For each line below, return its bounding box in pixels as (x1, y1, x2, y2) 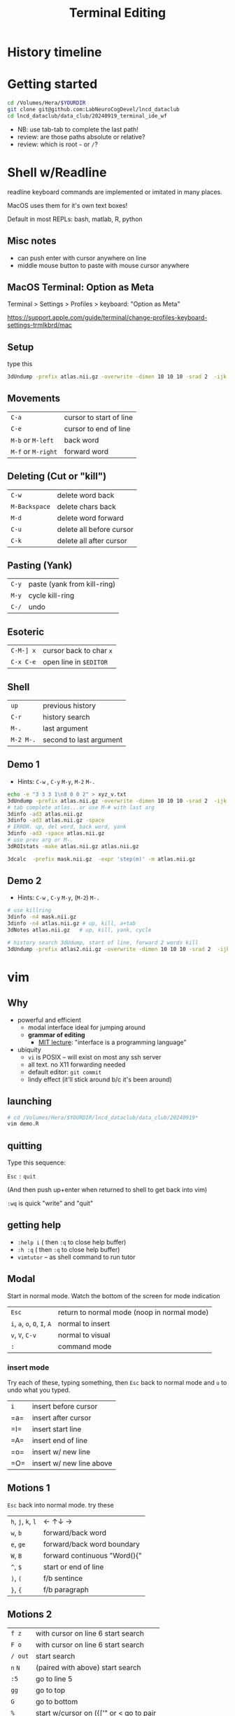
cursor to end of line (64, 423, 131, 433)
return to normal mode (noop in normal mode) (58, 1307, 209, 1317)
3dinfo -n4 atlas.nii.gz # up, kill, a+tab (7, 920, 136, 927)
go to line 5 (35, 1674, 73, 1684)
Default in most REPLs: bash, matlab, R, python (7, 215, 143, 223)
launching (7, 1095, 52, 1107)
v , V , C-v (10, 1330, 37, 1339)
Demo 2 (7, 875, 42, 887)
